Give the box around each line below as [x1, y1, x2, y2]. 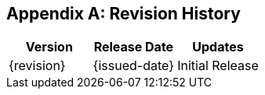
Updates [192, 39, 244, 55]
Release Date [93, 39, 174, 55]
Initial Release [177, 58, 259, 74]
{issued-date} [93, 58, 174, 74]
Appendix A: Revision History [6, 4, 241, 23]
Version [25, 39, 73, 55]
